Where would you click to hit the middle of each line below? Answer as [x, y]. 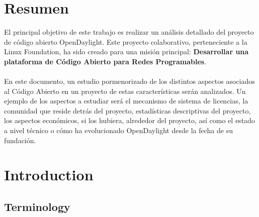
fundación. [20, 140]
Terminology [37, 207]
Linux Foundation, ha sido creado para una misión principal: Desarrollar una [126, 51]
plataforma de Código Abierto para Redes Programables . [105, 61]
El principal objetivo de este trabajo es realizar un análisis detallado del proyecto [129, 32]
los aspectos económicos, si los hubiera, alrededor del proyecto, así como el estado [129, 120]
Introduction [49, 175]
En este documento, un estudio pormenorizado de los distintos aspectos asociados [129, 81]
